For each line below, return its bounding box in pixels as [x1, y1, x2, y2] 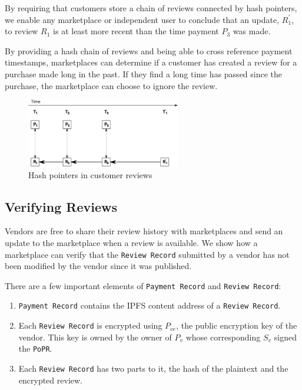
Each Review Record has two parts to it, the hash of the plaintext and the [18, 362, 288, 374]
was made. [233, 25, 271, 37]
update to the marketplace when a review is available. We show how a [5, 236, 258, 248]
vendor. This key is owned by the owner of [18, 330, 172, 343]
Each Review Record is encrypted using [18, 319, 162, 332]
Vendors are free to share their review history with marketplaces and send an [5, 225, 283, 237]
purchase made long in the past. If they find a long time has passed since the [5, 67, 283, 80]
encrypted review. [18, 373, 82, 386]
